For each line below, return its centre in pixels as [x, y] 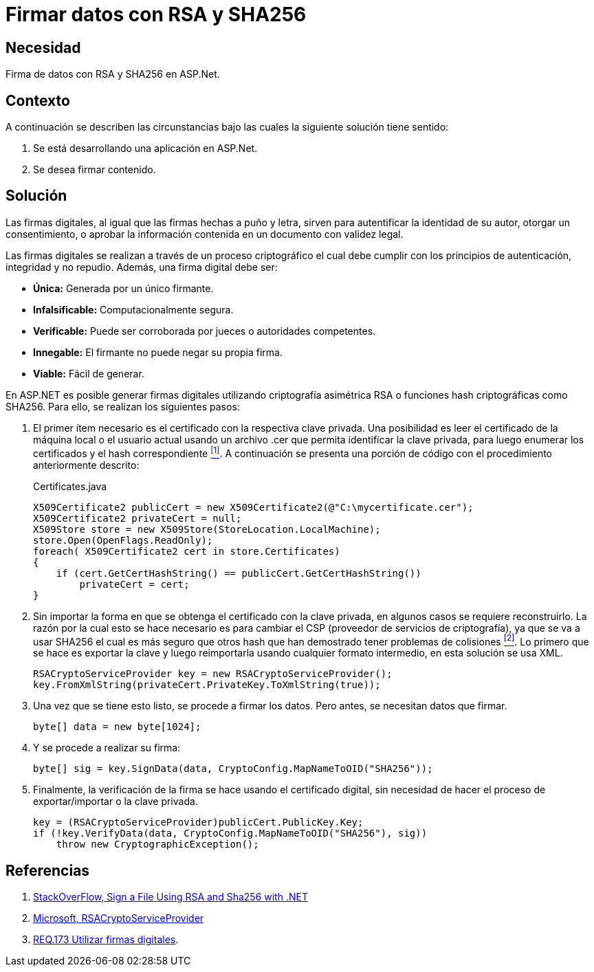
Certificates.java [70, 486]
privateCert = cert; [134, 584]
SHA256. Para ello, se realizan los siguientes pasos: [123, 406]
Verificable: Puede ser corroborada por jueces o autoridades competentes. [205, 331]
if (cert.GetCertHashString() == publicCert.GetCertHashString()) [239, 573]
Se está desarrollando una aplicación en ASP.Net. [145, 148]
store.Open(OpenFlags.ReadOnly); [123, 540]
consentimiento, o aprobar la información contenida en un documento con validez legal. [205, 234]
